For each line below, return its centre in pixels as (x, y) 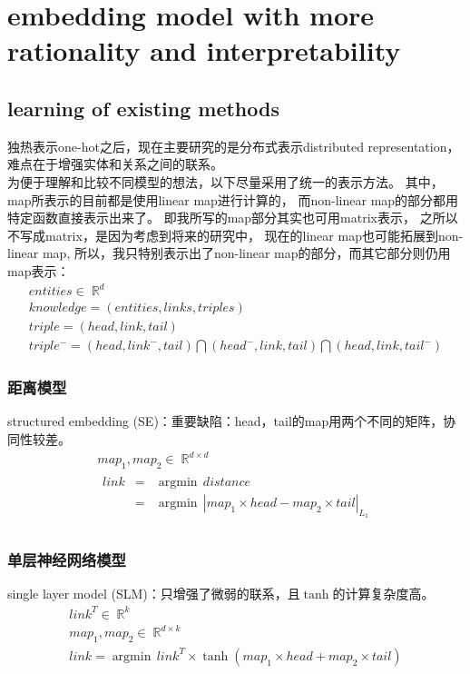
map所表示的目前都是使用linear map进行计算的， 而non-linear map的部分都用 (233, 199)
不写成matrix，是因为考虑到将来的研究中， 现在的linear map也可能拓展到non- (235, 235)
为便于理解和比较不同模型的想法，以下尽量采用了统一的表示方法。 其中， (225, 181)
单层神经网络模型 (67, 560)
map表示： (39, 270)
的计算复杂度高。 (383, 594)
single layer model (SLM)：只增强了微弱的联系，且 (154, 594)
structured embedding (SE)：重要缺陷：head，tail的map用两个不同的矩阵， (225, 421)
